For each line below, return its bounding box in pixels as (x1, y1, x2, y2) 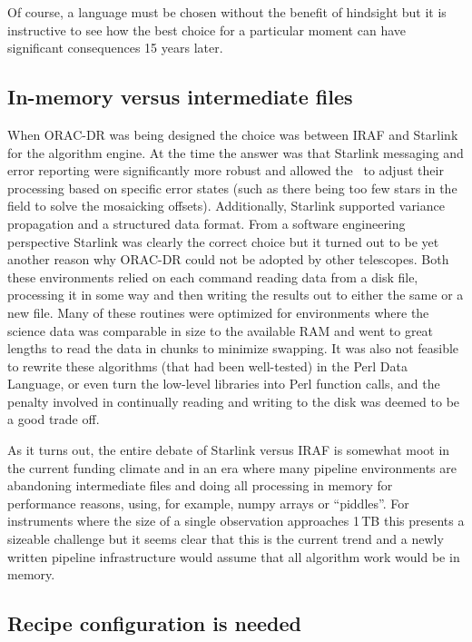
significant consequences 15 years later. (7, 38, 223, 57)
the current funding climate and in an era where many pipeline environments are (7, 458, 457, 477)
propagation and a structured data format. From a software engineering (7, 213, 406, 232)
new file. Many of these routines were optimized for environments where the (7, 302, 429, 321)
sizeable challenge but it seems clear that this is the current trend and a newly (7, 529, 444, 548)
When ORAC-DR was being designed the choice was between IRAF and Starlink (7, 124, 458, 143)
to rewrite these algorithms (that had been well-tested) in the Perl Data (7, 356, 408, 375)
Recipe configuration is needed (7, 609, 302, 637)
